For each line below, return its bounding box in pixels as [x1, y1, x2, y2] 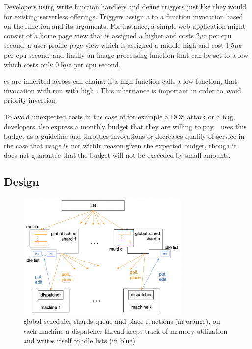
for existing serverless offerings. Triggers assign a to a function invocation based [4, 11, 243, 21]
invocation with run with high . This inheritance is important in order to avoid [4, 85, 241, 95]
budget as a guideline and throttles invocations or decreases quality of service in [4, 131, 245, 141]
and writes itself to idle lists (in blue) [24, 335, 135, 346]
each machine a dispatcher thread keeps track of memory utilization [24, 325, 227, 336]
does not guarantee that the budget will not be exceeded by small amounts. [4, 150, 231, 160]
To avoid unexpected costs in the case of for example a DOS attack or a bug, [4, 111, 235, 121]
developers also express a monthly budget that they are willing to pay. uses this [4, 121, 247, 131]
